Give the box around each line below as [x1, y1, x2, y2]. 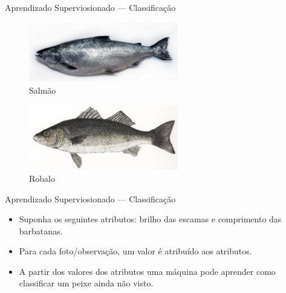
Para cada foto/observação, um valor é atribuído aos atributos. [19, 245, 252, 257]
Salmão [29, 84, 56, 97]
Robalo [29, 172, 55, 184]
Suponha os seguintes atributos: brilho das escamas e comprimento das [19, 213, 282, 225]
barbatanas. [19, 224, 63, 237]
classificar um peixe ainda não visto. [19, 277, 154, 289]
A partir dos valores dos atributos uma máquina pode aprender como [19, 265, 276, 277]
